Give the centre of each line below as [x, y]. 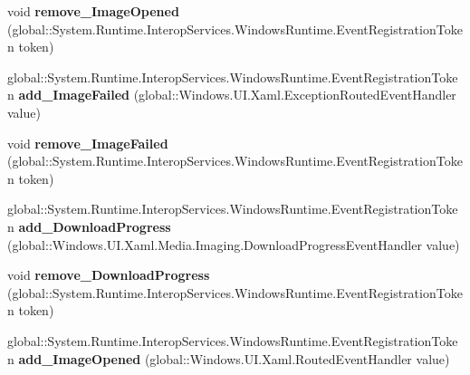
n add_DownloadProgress [89, 226]
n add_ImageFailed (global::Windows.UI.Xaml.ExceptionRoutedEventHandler [232, 95]
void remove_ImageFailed [88, 143]
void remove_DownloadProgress [109, 275]
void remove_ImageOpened [93, 11]
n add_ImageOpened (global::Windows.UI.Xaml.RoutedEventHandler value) [229, 358]
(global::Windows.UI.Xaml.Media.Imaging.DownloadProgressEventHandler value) [234, 244]
